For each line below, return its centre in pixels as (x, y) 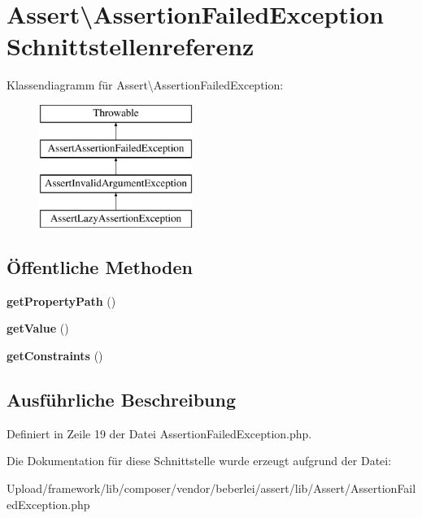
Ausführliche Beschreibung (121, 400)
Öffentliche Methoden (100, 267)
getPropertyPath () (61, 300)
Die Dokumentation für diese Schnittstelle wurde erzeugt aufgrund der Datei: (199, 461)
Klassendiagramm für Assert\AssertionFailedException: (145, 85)
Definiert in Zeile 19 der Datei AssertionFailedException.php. (159, 433)
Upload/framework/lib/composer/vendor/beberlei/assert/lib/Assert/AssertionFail (211, 488)
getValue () (38, 328)
